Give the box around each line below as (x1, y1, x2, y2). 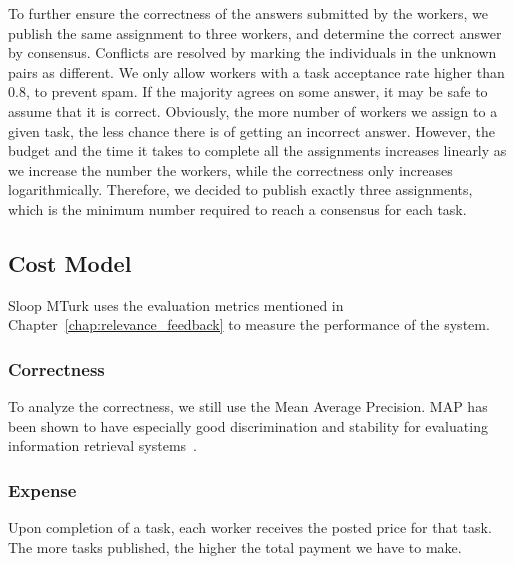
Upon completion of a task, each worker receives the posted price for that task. (8, 517, 492, 538)
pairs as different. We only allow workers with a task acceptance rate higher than (8, 61, 505, 82)
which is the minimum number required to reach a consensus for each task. (8, 198, 467, 219)
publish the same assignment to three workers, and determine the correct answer (8, 22, 502, 43)
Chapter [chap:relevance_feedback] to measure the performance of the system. (8, 314, 490, 335)
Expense (8, 477, 77, 502)
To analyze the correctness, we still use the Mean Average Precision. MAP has (8, 396, 488, 417)
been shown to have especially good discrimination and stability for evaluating (8, 415, 488, 436)
